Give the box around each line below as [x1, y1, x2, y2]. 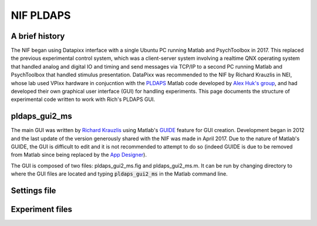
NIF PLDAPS [11, 9, 71, 22]
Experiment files [11, 204, 73, 214]
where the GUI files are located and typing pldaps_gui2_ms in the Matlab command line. [11, 170, 228, 177]
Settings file [11, 185, 56, 196]
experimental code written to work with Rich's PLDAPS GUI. [11, 96, 156, 103]
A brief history [11, 31, 65, 41]
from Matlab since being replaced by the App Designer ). [11, 151, 147, 158]
